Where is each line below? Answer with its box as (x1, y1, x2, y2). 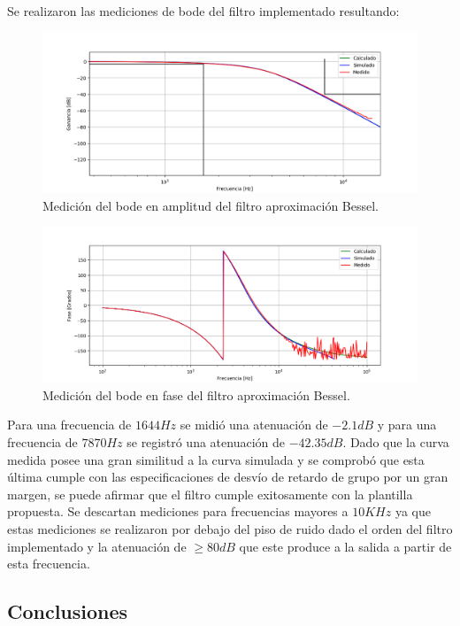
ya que (395, 502, 431, 521)
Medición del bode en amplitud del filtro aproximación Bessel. (42, 196, 379, 214)
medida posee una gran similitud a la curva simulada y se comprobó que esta (7, 450, 425, 468)
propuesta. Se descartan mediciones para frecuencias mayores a (7, 502, 349, 521)
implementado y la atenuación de (7, 537, 187, 555)
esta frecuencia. (7, 554, 90, 573)
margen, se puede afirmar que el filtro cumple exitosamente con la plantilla (7, 484, 413, 503)
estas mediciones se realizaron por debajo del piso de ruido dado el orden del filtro (7, 520, 453, 538)
